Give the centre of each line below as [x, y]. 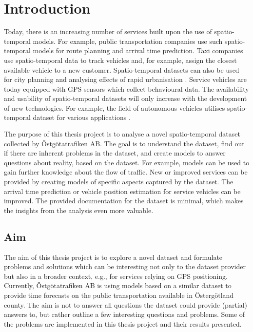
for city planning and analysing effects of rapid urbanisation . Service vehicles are [125, 79]
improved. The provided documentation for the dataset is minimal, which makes [124, 201]
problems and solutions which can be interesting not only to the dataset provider [125, 266]
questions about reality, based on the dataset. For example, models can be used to [127, 162]
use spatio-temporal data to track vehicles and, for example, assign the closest [120, 60]
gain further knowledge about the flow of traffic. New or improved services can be [126, 172]
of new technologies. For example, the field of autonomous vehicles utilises [115, 107]
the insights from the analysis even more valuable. [79, 210]
